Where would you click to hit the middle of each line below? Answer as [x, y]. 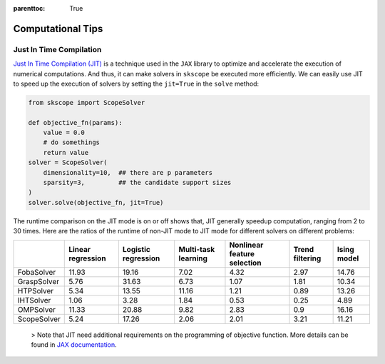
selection [245, 263]
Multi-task [197, 249]
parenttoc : [29, 8]
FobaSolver [37, 272]
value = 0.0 [64, 133]
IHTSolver [34, 300]
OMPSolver [37, 309]
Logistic [137, 249]
